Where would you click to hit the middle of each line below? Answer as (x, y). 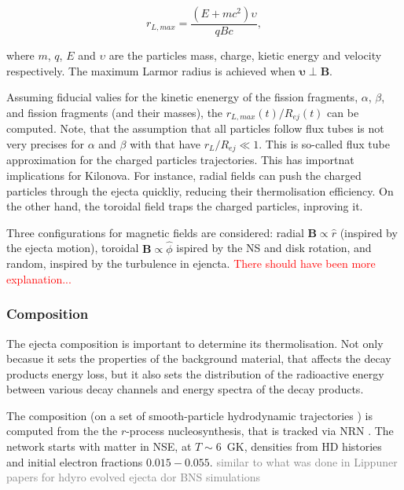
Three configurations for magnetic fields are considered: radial (155, 232)
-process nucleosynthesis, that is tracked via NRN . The (260, 431)
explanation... (39, 278)
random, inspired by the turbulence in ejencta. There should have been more (191, 263)
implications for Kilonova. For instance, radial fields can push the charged (184, 175)
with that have (165, 143)
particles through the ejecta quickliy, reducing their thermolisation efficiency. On (200, 190)
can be (343, 112)
